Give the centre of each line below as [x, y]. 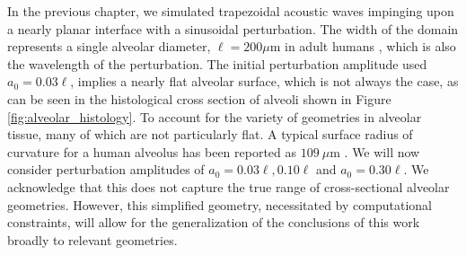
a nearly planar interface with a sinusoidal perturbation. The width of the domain [233, 28]
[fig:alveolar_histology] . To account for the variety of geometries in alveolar [215, 116]
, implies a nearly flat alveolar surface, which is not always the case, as [264, 81]
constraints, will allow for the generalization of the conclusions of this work [214, 222]
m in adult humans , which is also [363, 46]
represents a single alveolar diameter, [109, 46]
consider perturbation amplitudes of [106, 169]
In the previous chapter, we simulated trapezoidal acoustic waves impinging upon [231, 11]
